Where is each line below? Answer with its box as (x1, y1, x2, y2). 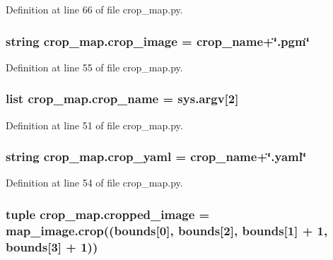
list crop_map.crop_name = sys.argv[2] (6, 90, 239, 107)
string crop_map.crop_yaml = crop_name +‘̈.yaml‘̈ (6, 148, 307, 165)
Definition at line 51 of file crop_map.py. (6, 117, 183, 132)
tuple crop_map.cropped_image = (6, 205, 210, 223)
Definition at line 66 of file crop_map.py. (6, 2, 183, 16)
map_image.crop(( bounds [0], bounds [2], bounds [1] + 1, (6, 221, 328, 239)
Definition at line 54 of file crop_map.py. (6, 175, 183, 190)
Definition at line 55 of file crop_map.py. (6, 59, 183, 74)
